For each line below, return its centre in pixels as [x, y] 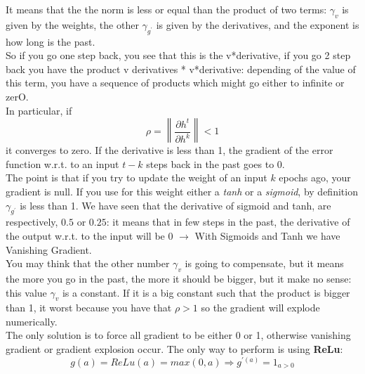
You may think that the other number [88, 263]
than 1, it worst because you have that [89, 308]
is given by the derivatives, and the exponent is [258, 24]
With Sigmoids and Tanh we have [267, 235]
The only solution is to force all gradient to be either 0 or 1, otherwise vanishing [178, 335]
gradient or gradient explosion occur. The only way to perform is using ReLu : [174, 349]
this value [26, 292]
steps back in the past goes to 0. [215, 163]
